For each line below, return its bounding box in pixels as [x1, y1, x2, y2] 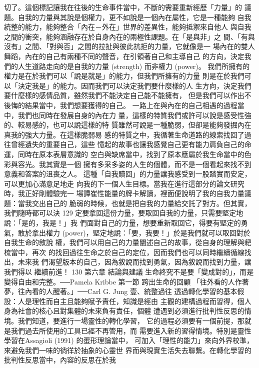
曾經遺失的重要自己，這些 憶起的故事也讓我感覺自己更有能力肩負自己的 [10, 139, 244, 149]
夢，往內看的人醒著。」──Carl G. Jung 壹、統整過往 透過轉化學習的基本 [4, 286, 237, 296]
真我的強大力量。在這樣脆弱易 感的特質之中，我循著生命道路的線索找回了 [4, 129, 244, 139]
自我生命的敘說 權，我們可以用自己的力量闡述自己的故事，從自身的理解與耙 [4, 237, 251, 247]
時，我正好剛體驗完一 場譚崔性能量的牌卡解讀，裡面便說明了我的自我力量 [4, 188, 244, 198]
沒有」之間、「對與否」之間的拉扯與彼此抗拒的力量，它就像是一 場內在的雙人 [4, 41, 255, 51]
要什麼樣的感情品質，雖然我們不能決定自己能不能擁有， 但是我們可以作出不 [4, 90, 251, 100]
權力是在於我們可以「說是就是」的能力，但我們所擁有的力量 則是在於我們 [4, 70, 244, 81]
